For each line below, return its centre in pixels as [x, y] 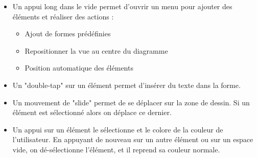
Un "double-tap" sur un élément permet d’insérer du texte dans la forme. [126, 85]
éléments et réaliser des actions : [63, 16]
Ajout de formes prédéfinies [68, 33]
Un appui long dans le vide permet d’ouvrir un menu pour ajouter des [122, 6]
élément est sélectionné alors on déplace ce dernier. [92, 112]
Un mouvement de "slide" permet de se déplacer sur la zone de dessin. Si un [131, 102]
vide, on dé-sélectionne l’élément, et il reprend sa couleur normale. [116, 149]
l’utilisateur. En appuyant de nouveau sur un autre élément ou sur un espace [133, 139]
